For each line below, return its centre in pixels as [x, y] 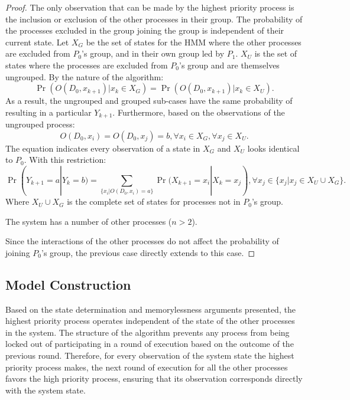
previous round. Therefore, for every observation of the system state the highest [150, 355]
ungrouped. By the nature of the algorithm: [85, 76]
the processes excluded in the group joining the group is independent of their [145, 30]
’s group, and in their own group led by [153, 53]
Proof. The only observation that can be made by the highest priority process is [150, 7]
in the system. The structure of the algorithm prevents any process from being [148, 332]
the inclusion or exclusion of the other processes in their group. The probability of [154, 19]
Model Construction [68, 284]
